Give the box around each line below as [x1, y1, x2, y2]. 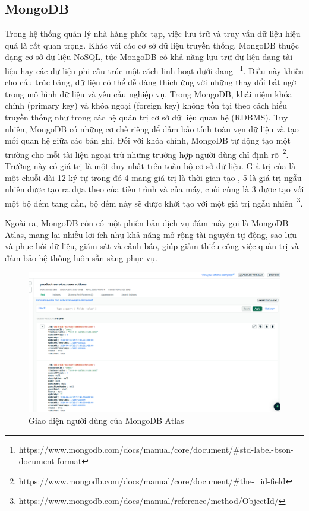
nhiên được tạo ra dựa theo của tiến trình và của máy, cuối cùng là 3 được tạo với [5, 183, 304, 195]
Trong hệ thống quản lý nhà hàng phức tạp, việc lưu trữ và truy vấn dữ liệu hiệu [5, 27, 301, 40]
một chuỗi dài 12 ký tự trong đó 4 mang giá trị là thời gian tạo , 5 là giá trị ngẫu [5, 171, 302, 183]
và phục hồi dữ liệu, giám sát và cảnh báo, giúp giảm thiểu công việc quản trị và [5, 240, 299, 252]
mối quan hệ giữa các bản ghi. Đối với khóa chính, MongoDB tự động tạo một [5, 134, 291, 147]
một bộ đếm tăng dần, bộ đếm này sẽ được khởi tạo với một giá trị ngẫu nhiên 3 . [5, 195, 303, 209]
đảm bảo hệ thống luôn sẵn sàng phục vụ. [5, 251, 157, 264]
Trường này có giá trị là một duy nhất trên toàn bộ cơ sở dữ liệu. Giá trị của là [5, 160, 296, 172]
